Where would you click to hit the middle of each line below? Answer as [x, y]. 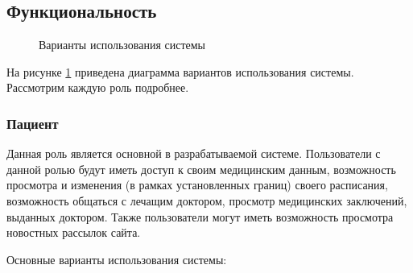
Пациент [33, 123]
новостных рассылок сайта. [74, 232]
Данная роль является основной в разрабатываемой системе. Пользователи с [194, 153]
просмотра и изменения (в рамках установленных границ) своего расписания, [197, 185]
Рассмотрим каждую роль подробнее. [98, 87]
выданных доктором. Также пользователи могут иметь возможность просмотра [200, 216]
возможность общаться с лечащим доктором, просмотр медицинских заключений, [207, 200]
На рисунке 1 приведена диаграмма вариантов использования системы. [180, 71]
